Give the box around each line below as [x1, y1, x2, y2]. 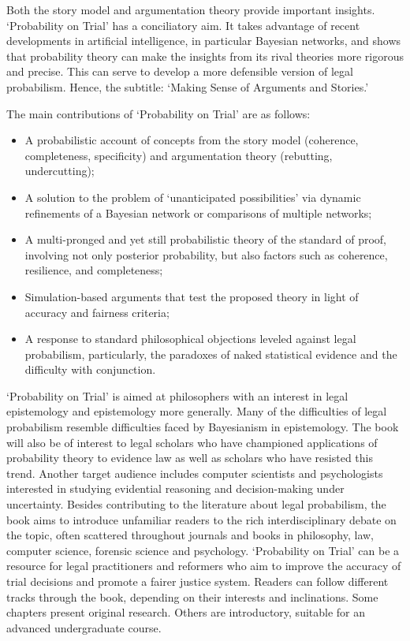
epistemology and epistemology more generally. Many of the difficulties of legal [6, 403, 387, 419]
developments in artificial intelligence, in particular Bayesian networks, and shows [6, 32, 401, 49]
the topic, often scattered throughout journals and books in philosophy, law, [6, 527, 375, 543]
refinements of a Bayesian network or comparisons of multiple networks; [24, 204, 372, 221]
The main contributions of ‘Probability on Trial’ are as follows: [6, 105, 311, 121]
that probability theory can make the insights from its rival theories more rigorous [6, 47, 404, 64]
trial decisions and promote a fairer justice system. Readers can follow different [6, 573, 389, 589]
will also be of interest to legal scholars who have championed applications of [6, 434, 378, 450]
